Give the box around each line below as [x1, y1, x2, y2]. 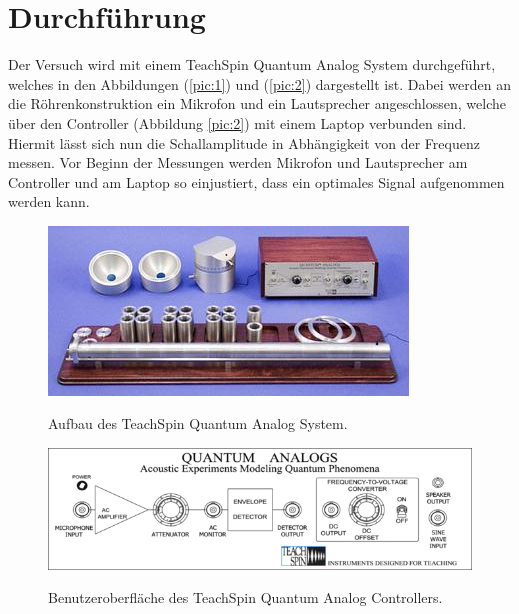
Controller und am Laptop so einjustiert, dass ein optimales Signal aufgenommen [8, 171, 505, 192]
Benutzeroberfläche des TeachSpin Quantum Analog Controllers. [48, 587, 443, 608]
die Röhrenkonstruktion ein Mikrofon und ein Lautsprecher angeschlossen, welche [8, 93, 506, 114]
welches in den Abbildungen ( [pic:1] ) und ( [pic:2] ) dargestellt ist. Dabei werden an [8, 73, 512, 94]
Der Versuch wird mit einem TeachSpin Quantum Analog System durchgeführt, [8, 54, 496, 75]
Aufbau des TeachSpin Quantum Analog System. [48, 413, 348, 434]
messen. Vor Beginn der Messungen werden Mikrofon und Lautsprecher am [8, 152, 468, 173]
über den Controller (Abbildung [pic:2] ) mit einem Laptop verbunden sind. [8, 112, 467, 133]
